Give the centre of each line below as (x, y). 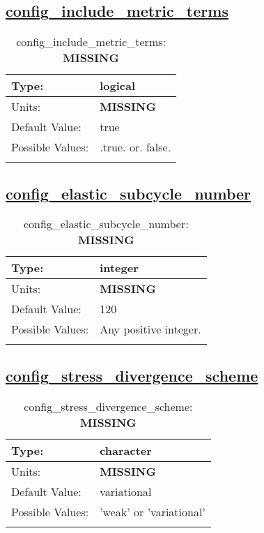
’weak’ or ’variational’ (153, 511)
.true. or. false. (135, 147)
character (126, 450)
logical (117, 86)
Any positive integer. (150, 329)
